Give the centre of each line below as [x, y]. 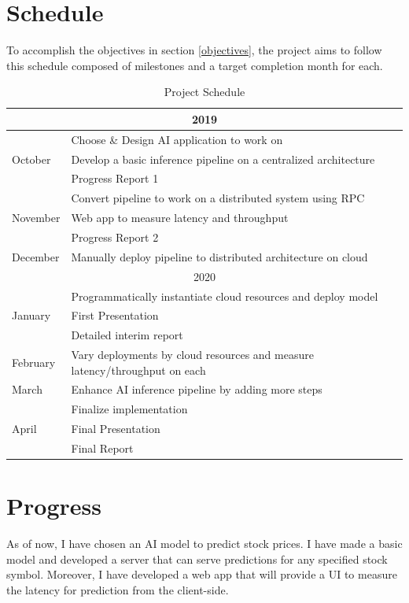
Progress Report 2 [115, 237]
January [31, 315]
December [36, 256]
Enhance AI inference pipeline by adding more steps [197, 389]
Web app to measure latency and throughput [180, 218]
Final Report [102, 448]
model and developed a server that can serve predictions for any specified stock [197, 559]
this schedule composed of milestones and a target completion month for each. [195, 65]
